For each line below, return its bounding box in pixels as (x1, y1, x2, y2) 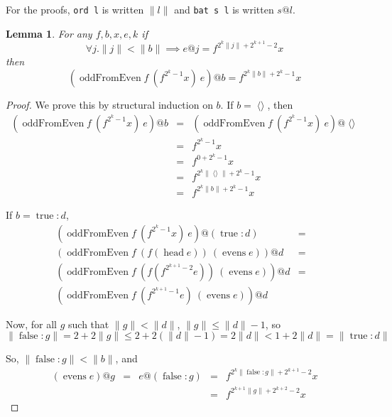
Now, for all (6, 316, 57, 331)
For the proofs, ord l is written (6, 2, 144, 16)
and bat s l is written (174, 2, 274, 16)
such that (68, 316, 109, 331)
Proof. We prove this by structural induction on (6, 97, 213, 112)
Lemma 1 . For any (6, 26, 92, 40)
